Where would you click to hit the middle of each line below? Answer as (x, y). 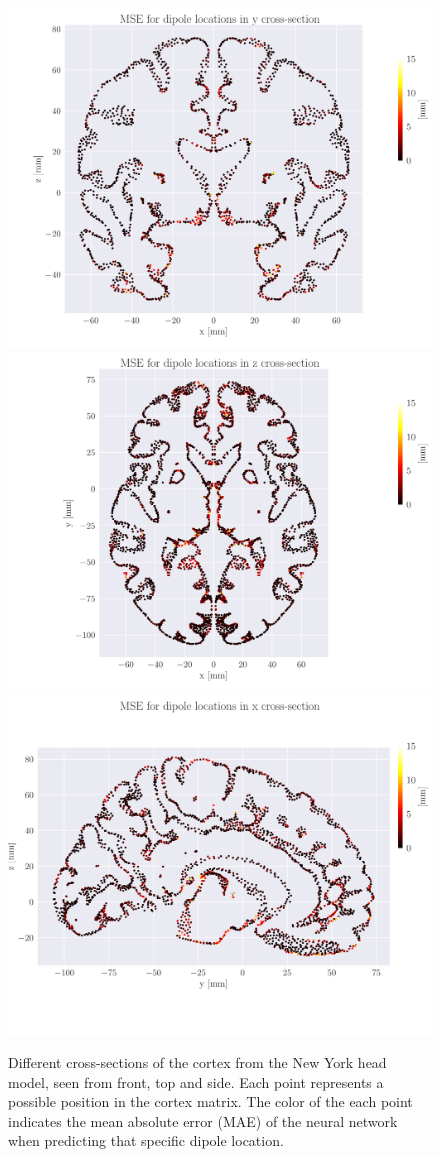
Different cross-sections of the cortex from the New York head (197, 1062)
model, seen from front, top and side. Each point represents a (196, 1081)
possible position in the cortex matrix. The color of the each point (210, 1101)
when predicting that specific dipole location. (146, 1140)
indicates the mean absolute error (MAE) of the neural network (203, 1120)
